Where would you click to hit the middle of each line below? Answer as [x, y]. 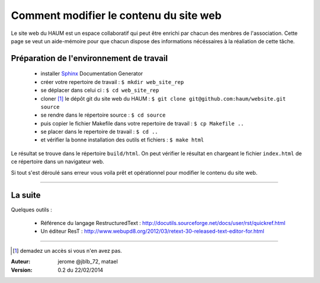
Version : [22, 270]
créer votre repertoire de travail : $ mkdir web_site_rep [112, 82]
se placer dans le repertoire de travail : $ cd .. [99, 132]
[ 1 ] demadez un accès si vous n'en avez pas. [68, 250]
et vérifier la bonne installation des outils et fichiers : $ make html [122, 140]
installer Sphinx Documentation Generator [92, 73]
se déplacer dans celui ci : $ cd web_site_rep [100, 90]
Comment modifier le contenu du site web [116, 15]
